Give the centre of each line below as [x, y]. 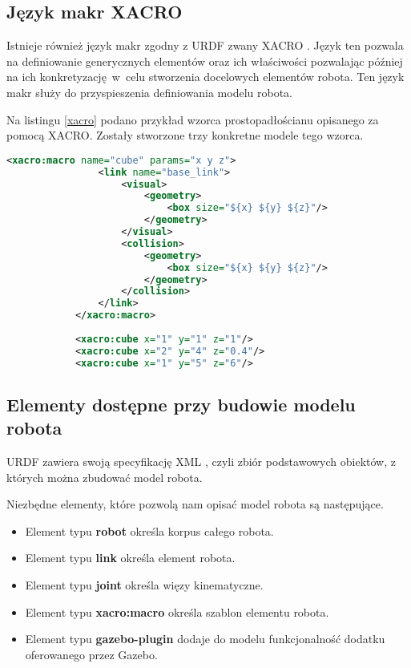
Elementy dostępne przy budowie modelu [181, 404]
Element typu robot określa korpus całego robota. [149, 530]
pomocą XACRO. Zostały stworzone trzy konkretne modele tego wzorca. [185, 135]
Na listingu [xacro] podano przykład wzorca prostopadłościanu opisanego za [193, 119]
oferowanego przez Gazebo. [91, 654]
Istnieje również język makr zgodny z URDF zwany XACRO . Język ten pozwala [205, 45]
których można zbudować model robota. [105, 477]
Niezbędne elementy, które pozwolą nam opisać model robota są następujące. [195, 504]
